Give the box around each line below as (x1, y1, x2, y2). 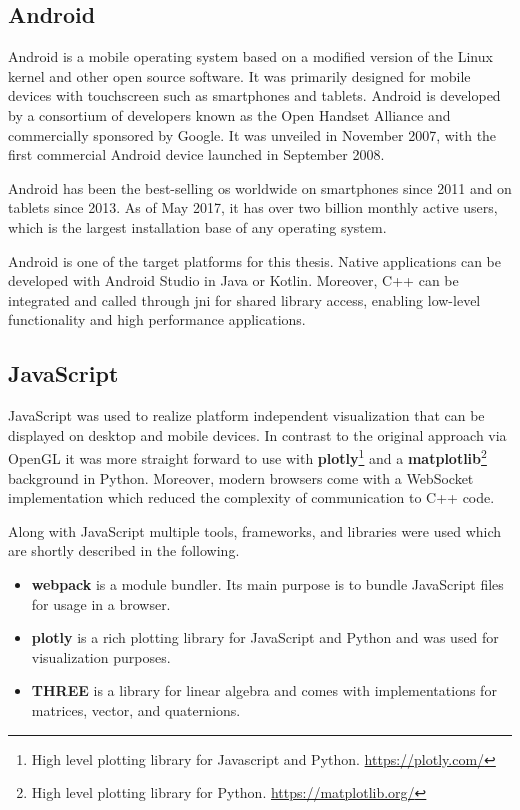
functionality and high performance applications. (8, 309, 306, 330)
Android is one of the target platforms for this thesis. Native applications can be (8, 250, 501, 271)
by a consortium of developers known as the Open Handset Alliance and (8, 104, 451, 125)
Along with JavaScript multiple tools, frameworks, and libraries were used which (8, 520, 502, 541)
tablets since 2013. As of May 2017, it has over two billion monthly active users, (8, 197, 498, 218)
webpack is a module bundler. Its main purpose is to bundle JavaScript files (31, 573, 504, 594)
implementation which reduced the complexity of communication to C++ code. (8, 487, 495, 508)
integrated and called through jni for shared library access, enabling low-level (8, 289, 481, 310)
